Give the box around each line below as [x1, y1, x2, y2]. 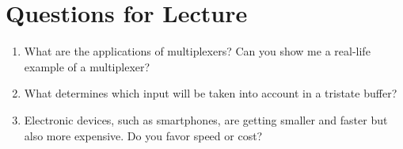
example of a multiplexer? [24, 58, 150, 74]
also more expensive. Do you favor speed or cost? [24, 127, 263, 143]
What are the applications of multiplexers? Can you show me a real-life [24, 43, 371, 59]
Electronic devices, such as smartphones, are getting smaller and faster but [24, 111, 388, 128]
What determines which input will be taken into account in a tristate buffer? [24, 85, 397, 101]
